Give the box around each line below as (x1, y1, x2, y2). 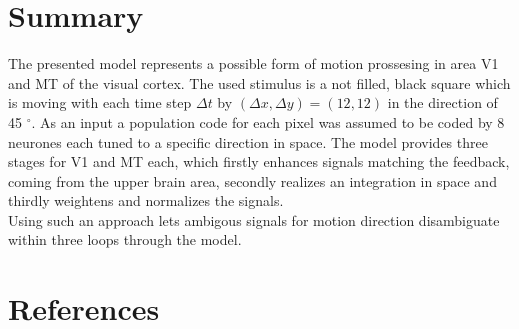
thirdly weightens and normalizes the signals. (8, 190, 284, 211)
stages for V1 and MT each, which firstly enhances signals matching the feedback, (8, 151, 510, 172)
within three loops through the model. (8, 229, 242, 250)
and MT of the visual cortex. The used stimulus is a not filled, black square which (8, 72, 511, 93)
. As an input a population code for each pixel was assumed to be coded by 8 (31, 111, 505, 132)
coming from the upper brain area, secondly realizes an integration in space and (8, 170, 497, 191)
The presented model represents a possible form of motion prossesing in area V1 (8, 53, 499, 74)
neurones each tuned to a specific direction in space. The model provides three (8, 131, 488, 152)
